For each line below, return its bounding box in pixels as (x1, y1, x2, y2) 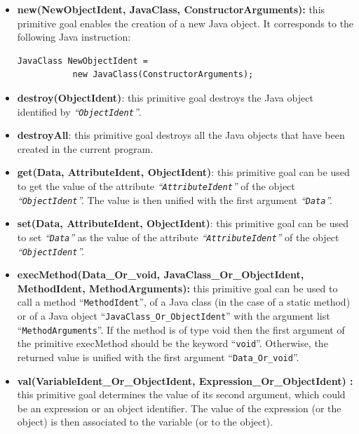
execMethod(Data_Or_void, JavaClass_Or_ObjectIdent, (17, 267, 304, 282)
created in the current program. (17, 141, 154, 156)
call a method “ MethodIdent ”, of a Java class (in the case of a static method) (17, 294, 351, 309)
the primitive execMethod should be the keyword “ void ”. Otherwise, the (17, 336, 328, 351)
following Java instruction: (17, 29, 131, 44)
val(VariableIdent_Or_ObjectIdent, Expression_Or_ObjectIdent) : (17, 373, 353, 388)
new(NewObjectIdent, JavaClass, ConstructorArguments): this (17, 2, 325, 16)
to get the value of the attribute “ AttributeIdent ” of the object (17, 179, 295, 193)
